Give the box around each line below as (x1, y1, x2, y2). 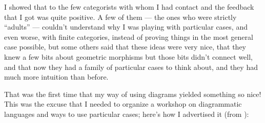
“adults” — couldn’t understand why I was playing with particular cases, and (4, 21, 248, 32)
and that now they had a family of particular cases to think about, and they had (4, 61, 258, 72)
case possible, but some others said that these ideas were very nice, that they (4, 41, 246, 52)
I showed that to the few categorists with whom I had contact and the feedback (4, 2, 254, 12)
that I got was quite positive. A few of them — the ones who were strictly (4, 11, 237, 22)
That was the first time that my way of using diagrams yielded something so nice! (4, 88, 261, 99)
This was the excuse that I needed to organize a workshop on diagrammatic (4, 99, 242, 109)
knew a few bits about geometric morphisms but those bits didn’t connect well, (4, 51, 253, 62)
